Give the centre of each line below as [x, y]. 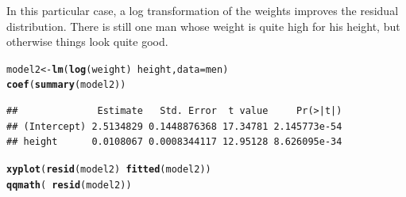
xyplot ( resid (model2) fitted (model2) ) [109, 169]
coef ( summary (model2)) [66, 85]
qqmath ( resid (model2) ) [69, 185]
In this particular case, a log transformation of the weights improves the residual [203, 10]
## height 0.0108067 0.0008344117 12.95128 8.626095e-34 [174, 142]
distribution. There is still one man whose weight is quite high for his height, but [203, 26]
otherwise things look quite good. [87, 42]
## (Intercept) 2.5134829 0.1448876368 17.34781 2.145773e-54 [174, 126]
